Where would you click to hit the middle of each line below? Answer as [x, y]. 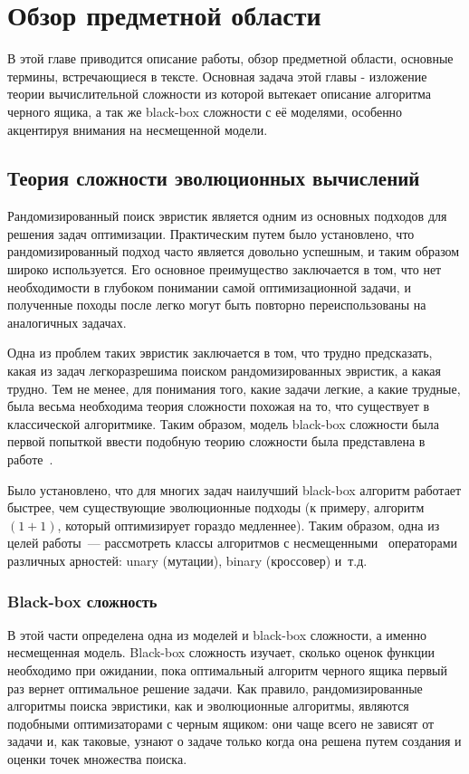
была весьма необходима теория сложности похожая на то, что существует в [219, 406]
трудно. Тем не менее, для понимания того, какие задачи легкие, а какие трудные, [234, 388]
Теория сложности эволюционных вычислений [214, 178]
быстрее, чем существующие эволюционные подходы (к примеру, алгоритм [216, 507]
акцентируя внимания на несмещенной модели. [138, 129]
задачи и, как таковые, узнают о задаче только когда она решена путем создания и [234, 741]
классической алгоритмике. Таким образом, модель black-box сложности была [223, 423]
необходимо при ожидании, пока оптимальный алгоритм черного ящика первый [227, 669]
